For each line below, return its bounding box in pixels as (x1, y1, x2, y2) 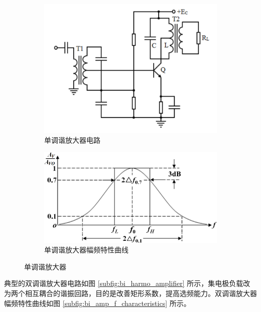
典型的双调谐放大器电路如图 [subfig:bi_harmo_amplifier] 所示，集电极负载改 (4, 278, 250, 288)
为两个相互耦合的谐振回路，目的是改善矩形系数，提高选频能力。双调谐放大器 (4, 287, 257, 298)
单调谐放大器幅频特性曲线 (44, 244, 128, 255)
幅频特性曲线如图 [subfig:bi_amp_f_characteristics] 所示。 (4, 297, 191, 308)
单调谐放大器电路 (44, 135, 100, 145)
